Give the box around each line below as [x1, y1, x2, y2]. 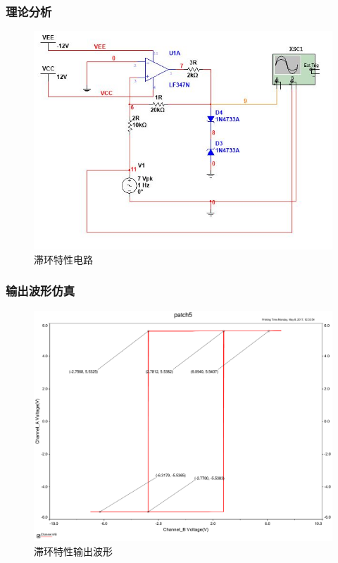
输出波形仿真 [6, 282, 75, 299]
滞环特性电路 [34, 252, 93, 266]
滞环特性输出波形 [34, 543, 113, 558]
